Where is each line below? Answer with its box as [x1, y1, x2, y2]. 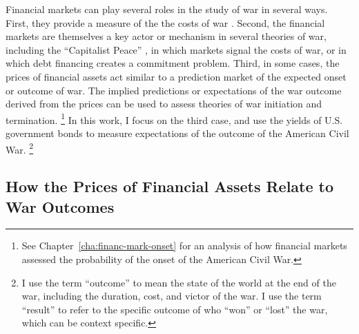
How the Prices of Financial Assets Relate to [6, 176, 334, 197]
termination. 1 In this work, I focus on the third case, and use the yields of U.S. [6, 110, 343, 127]
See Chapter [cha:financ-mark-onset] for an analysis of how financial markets [21, 238, 347, 253]
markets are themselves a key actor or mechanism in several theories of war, [6, 29, 327, 43]
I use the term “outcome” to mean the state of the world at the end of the [21, 275, 336, 289]
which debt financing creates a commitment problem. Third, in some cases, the [6, 56, 340, 70]
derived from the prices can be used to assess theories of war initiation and [6, 96, 322, 111]
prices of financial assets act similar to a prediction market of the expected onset [6, 69, 347, 83]
